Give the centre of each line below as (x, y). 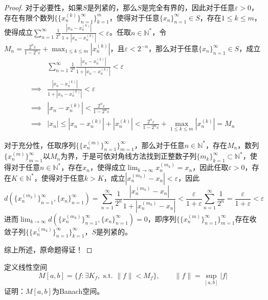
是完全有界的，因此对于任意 (188, 7)
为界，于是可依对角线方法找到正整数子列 (129, 156)
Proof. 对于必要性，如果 (43, 7)
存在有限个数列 (29, 17)
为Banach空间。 (78, 291)
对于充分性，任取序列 (40, 145)
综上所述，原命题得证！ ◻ (48, 250)
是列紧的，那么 (112, 7)
